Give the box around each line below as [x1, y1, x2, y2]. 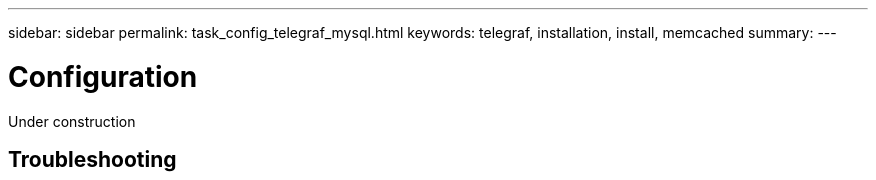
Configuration [8, 59, 198, 94]
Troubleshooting [8, 146, 177, 172]
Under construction [8, 112, 136, 130]
